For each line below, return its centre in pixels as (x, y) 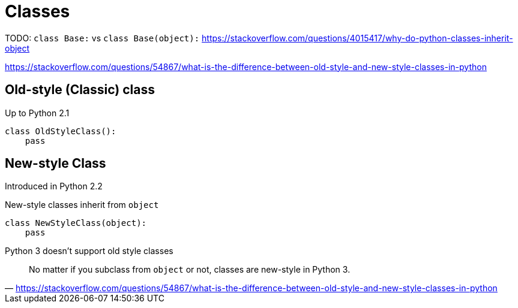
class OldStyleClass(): (61, 131)
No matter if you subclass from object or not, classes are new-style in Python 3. (190, 270)
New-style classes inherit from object (82, 205)
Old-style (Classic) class (80, 90)
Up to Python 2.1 (37, 113)
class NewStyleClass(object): (76, 223)
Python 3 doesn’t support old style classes (89, 251)
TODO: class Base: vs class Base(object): (102, 38)
